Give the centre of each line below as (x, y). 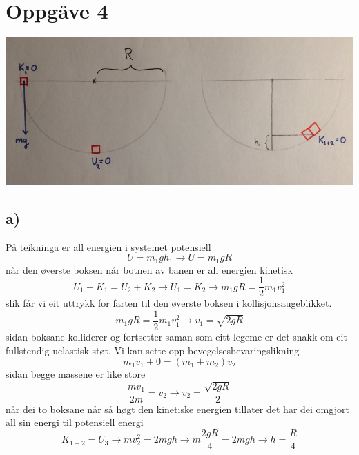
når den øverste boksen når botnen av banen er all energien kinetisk (149, 269)
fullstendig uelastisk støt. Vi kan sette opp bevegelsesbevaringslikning (153, 350)
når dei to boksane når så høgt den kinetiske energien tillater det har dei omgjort (177, 408)
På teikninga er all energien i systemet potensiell (108, 246)
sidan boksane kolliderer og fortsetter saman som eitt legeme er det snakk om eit (176, 336)
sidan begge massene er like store (76, 374)
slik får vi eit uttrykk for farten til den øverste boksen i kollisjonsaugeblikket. (169, 303)
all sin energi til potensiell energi (75, 422)
